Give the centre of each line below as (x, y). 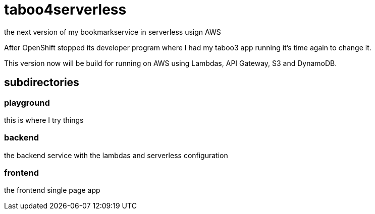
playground (27, 102)
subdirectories (42, 83)
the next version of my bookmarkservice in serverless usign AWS (113, 32)
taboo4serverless (65, 10)
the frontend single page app (52, 190)
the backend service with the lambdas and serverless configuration (116, 155)
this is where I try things (44, 120)
